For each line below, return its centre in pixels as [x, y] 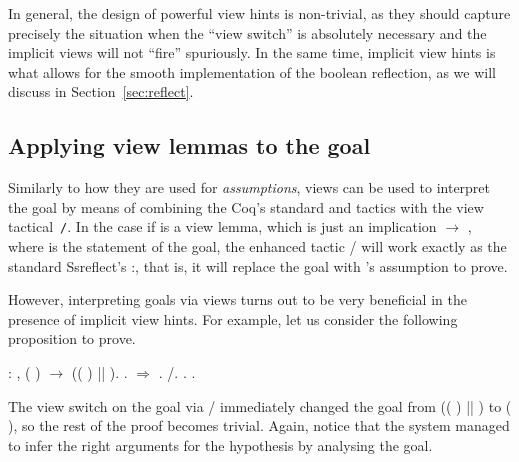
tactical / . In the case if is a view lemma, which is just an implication [222, 226]
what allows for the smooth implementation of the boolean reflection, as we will [252, 71]
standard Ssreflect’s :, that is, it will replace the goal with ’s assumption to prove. [258, 265]
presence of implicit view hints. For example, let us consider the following [233, 318]
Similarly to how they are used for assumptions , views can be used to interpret [249, 187]
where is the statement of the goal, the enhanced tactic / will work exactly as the [257, 246]
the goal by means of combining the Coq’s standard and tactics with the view [246, 206]
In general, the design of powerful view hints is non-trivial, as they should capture [259, 13]
